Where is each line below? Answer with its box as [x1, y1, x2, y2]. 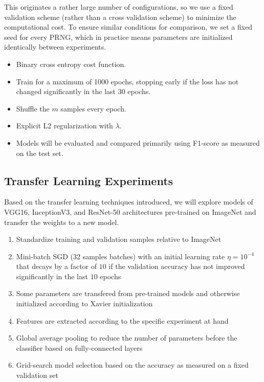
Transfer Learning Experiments [4, 172, 173, 188]
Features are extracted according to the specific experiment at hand [16, 315, 229, 326]
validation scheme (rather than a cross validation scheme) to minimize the [4, 11, 236, 22]
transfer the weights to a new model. [4, 216, 119, 227]
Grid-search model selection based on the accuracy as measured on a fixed [16, 359, 249, 370]
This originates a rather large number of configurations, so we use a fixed [4, 2, 233, 12]
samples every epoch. [60, 103, 126, 114]
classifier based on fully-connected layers [16, 342, 143, 353]
